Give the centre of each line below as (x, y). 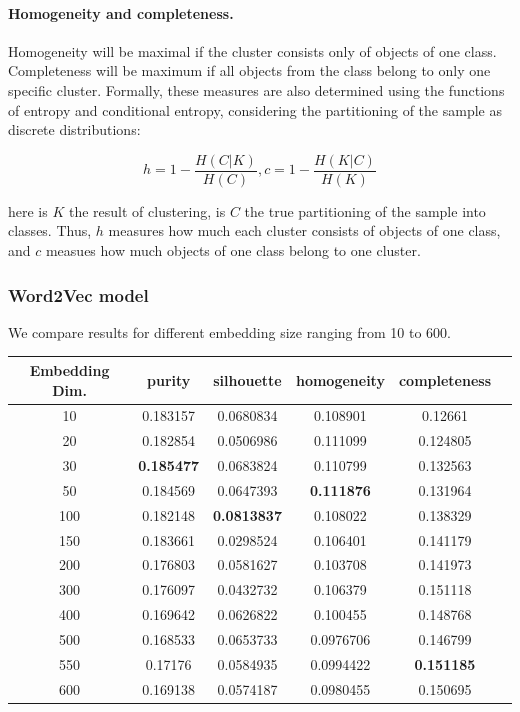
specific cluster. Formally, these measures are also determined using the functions (256, 89)
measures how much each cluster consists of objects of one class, (304, 230)
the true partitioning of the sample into (365, 210)
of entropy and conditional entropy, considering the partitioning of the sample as (255, 109)
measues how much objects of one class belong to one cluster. (233, 250)
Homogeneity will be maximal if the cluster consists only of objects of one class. (252, 50)
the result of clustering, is (147, 210)
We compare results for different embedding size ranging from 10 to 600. (230, 331)
